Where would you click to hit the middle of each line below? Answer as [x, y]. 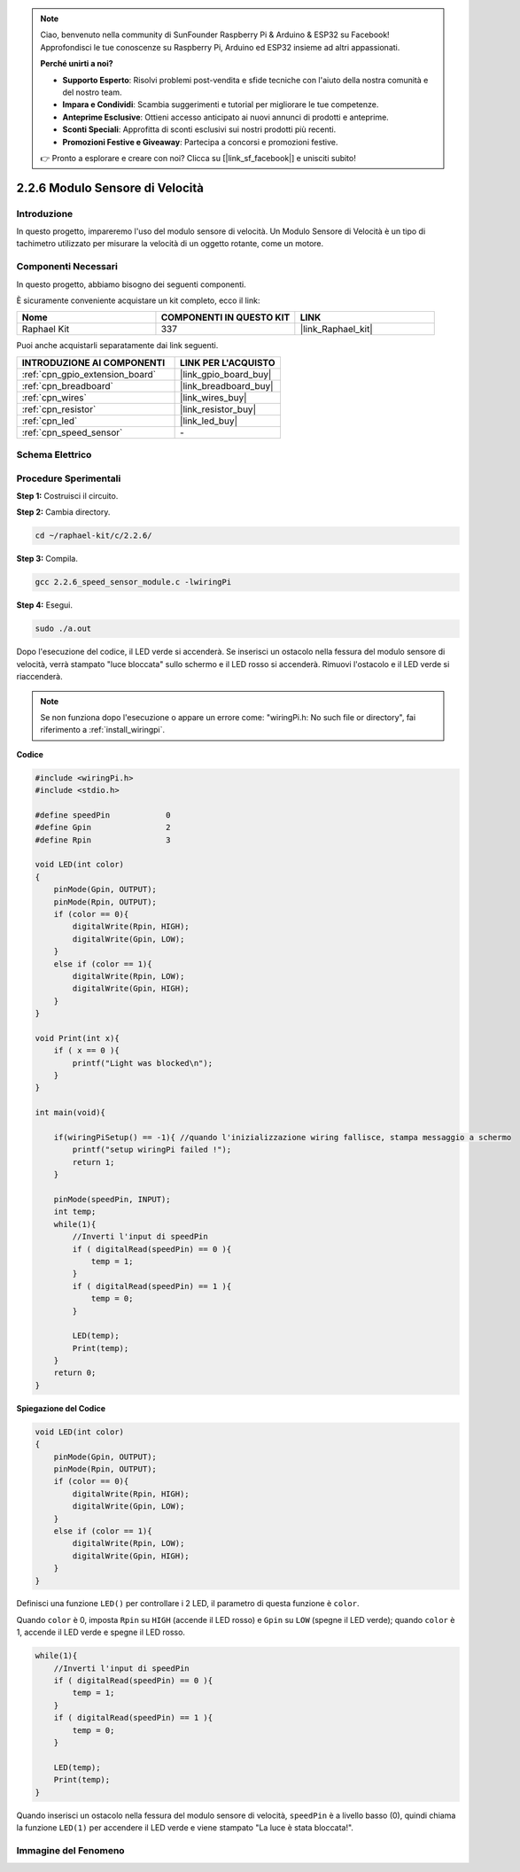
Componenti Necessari [67, 267]
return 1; [93, 1162]
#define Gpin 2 [103, 827]
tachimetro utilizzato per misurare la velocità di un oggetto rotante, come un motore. [170, 244]
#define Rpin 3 [103, 840]
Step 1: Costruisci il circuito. [67, 496]
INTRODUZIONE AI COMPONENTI [93, 362]
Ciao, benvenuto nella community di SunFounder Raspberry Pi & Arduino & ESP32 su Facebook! [215, 35]
